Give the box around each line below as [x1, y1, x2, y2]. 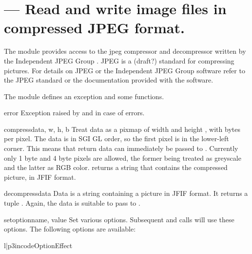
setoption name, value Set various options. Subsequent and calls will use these [4, 214, 234, 224]
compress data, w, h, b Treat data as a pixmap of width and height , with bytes [4, 124, 240, 134]
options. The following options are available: [4, 224, 136, 234]
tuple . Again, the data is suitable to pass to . [4, 198, 140, 208]
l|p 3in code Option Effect [4, 240, 73, 250]
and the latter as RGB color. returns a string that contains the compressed [4, 162, 228, 172]
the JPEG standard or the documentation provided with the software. [4, 75, 213, 85]
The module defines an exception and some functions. [4, 91, 164, 101]
